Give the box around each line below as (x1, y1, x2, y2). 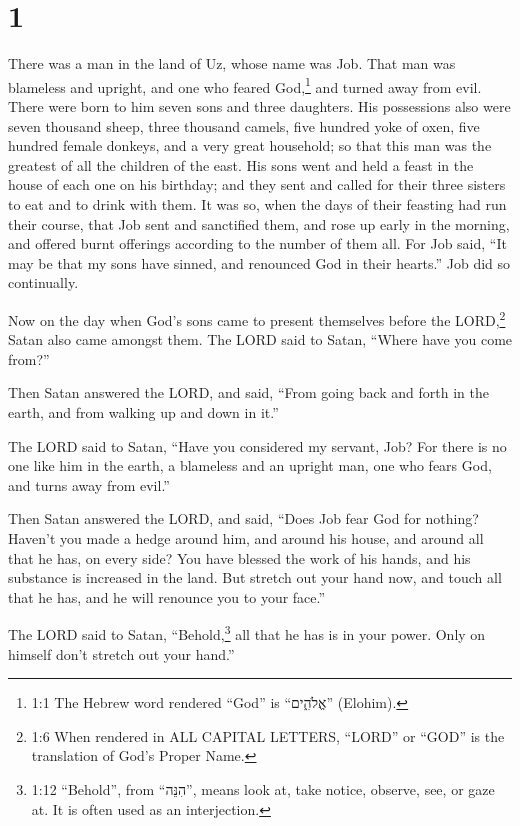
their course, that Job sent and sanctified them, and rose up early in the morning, (8, 213, 510, 234)
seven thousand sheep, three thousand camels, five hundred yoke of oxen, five (8, 115, 480, 136)
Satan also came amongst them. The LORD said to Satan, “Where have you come (8, 329, 513, 350)
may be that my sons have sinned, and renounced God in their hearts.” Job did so (8, 252, 511, 273)
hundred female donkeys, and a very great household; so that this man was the (8, 135, 492, 156)
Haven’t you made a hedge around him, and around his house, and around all (8, 527, 484, 548)
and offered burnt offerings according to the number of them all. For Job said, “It (8, 233, 507, 254)
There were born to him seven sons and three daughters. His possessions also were (8, 95, 511, 116)
